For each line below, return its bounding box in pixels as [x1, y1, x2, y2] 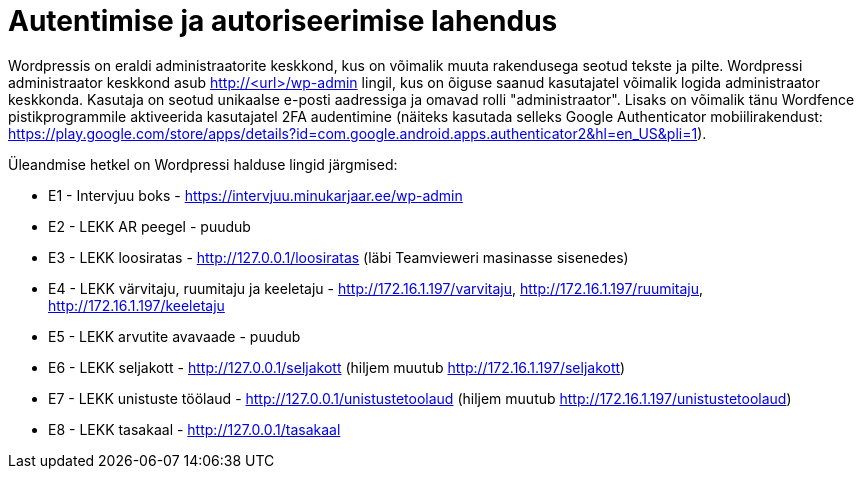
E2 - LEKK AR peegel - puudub [48, 217, 251, 235]
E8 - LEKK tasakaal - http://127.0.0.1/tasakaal [48, 420, 341, 438]
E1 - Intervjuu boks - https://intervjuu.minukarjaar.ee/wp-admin [48, 186, 463, 204]
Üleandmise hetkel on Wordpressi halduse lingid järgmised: [8, 155, 398, 173]
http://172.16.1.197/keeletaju [48, 296, 225, 314]
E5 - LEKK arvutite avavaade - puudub [48, 327, 301, 345]
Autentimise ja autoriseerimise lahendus [8, 4, 558, 38]
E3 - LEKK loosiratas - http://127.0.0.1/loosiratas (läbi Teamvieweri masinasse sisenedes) [48, 248, 629, 266]
